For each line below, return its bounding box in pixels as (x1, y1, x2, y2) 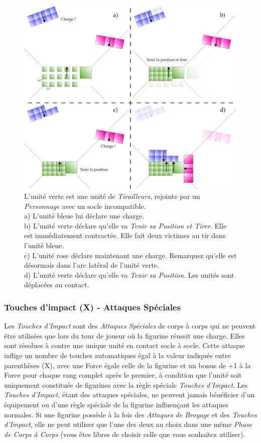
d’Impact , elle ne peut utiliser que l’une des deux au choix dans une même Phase (4, 419, 252, 429)
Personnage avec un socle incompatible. (24, 200, 146, 211)
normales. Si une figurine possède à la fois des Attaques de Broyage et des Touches (4, 409, 257, 419)
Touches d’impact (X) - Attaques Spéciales (4, 300, 181, 313)
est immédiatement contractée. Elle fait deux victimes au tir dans (24, 230, 226, 241)
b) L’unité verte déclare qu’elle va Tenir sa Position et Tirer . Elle (24, 220, 227, 231)
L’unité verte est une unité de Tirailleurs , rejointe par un (24, 191, 200, 201)
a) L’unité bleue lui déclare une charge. (24, 210, 145, 221)
